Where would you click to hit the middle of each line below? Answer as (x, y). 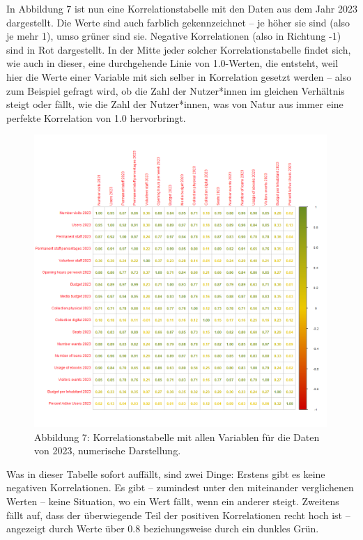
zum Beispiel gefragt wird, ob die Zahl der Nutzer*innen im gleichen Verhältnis (176, 90)
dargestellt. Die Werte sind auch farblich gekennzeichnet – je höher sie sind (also (178, 22)
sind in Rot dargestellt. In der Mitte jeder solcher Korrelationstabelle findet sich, (179, 49)
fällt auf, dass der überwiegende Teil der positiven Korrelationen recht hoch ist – (178, 515)
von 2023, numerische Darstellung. (108, 450)
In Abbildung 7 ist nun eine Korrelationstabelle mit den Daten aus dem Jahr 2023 (182, 8)
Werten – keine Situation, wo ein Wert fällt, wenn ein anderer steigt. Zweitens (173, 501)
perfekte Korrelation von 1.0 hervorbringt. (96, 117)
